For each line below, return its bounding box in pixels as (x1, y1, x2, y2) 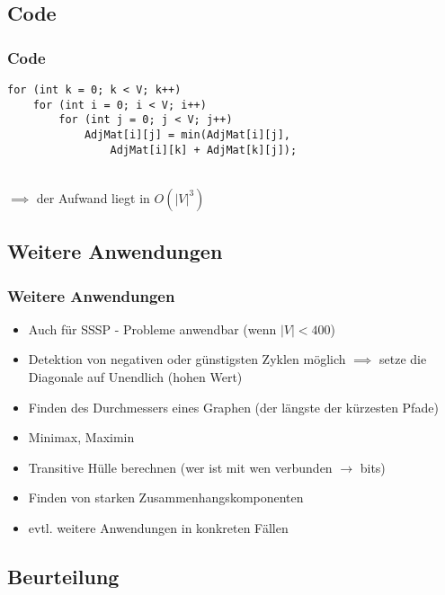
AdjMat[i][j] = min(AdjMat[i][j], (84, 128, 290, 141)
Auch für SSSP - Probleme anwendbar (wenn (28, 319, 277, 338)
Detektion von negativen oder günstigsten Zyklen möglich (28, 350, 346, 369)
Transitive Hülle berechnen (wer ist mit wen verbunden (28, 457, 333, 476)
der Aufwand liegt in (36, 188, 150, 207)
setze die (378, 350, 427, 369)
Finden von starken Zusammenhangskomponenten (28, 488, 304, 507)
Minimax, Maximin (28, 428, 135, 447)
